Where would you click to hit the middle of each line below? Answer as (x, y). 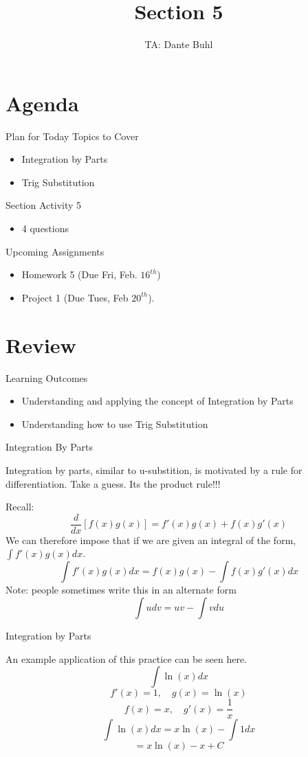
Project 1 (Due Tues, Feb (75, 297)
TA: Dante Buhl (179, 44)
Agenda (42, 103)
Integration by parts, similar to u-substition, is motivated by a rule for (154, 470)
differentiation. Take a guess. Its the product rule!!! (113, 483)
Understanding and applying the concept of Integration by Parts (157, 401)
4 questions (45, 228)
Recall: (20, 507)
